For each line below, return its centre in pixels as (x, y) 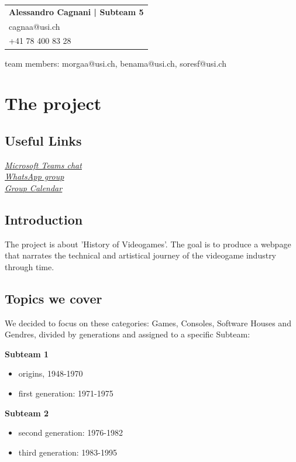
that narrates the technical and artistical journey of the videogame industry (141, 255)
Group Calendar (34, 187)
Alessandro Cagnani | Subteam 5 (76, 11)
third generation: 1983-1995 (68, 452)
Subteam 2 (27, 413)
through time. (30, 266)
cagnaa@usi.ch (35, 26)
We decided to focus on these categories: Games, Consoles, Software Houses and (148, 323)
